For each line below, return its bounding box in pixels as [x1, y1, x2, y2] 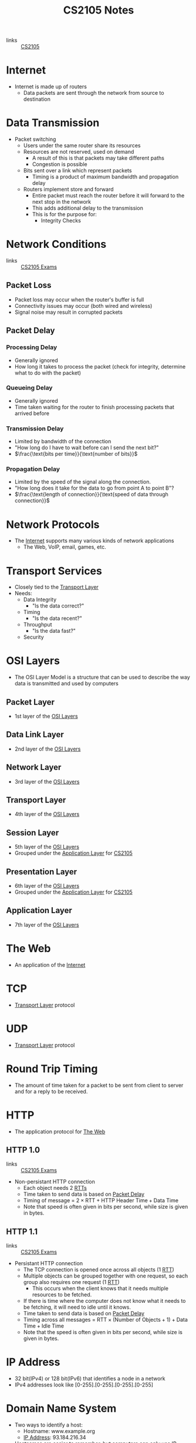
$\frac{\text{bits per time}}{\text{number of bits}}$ [14, 450, 138, 457]
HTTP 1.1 [6, 1226, 38, 1236]
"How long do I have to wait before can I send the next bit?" [14, 444, 160, 451]
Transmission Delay [6, 424, 64, 433]
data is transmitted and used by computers [14, 680, 119, 687]
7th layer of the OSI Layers [14, 921, 79, 928]
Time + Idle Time [23, 1322, 65, 1329]
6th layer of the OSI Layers [14, 883, 80, 890]
